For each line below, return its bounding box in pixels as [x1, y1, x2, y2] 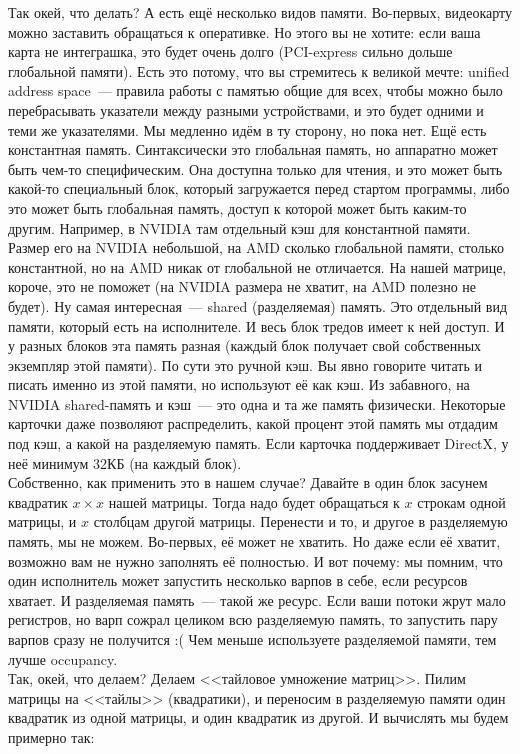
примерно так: [8, 726, 95, 747]
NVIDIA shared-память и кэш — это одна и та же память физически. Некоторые [8, 393, 506, 414]
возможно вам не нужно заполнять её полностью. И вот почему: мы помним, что [8, 550, 503, 571]
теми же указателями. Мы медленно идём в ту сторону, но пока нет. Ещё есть [8, 119, 487, 140]
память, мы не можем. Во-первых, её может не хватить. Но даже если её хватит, [8, 531, 501, 552]
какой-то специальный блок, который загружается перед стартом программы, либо [8, 178, 510, 199]
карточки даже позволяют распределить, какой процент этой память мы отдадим [8, 413, 498, 434]
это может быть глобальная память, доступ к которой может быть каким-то [8, 197, 467, 218]
